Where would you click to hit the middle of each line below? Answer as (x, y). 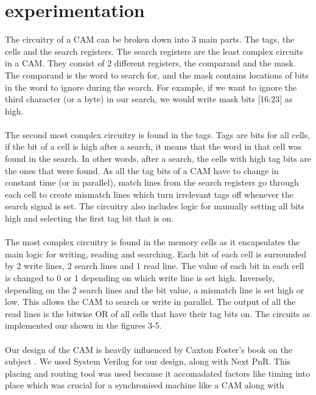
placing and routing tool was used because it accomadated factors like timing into (157, 373)
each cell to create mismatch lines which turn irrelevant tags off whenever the (149, 194)
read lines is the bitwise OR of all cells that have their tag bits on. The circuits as (158, 313)
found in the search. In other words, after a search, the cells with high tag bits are (158, 159)
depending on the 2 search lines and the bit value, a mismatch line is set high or (155, 289)
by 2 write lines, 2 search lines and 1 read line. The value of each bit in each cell (155, 266)
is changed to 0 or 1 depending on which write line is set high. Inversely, (140, 278)
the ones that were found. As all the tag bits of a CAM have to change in (142, 170)
